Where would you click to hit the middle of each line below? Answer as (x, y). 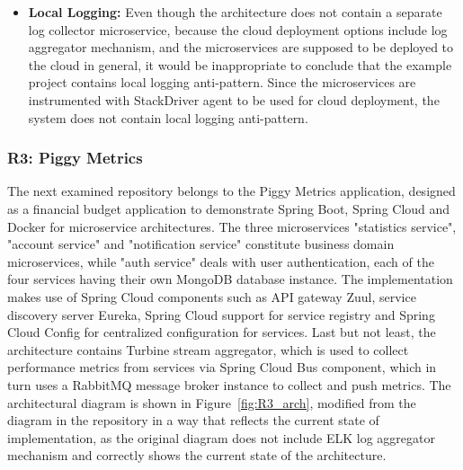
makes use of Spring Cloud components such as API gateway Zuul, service (212, 296)
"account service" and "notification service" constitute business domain (201, 244)
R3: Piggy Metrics (75, 158)
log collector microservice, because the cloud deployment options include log (238, 29)
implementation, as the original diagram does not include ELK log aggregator (221, 437)
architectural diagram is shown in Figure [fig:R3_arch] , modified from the (212, 402)
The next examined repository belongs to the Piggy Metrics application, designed (231, 191)
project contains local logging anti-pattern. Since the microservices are (222, 82)
